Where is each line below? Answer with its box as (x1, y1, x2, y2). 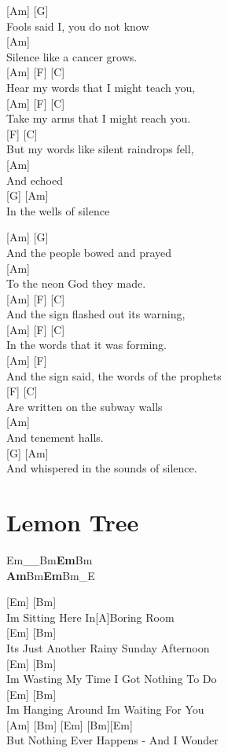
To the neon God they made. (6, 275, 146, 292)
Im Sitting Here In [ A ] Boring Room (6, 608, 175, 625)
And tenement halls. (6, 429, 104, 446)
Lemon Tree (6, 506, 139, 538)
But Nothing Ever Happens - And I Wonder (6, 732, 219, 748)
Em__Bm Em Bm (6, 551, 93, 568)
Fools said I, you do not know (6, 17, 149, 34)
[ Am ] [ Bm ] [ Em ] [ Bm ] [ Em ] (6, 716, 133, 733)
